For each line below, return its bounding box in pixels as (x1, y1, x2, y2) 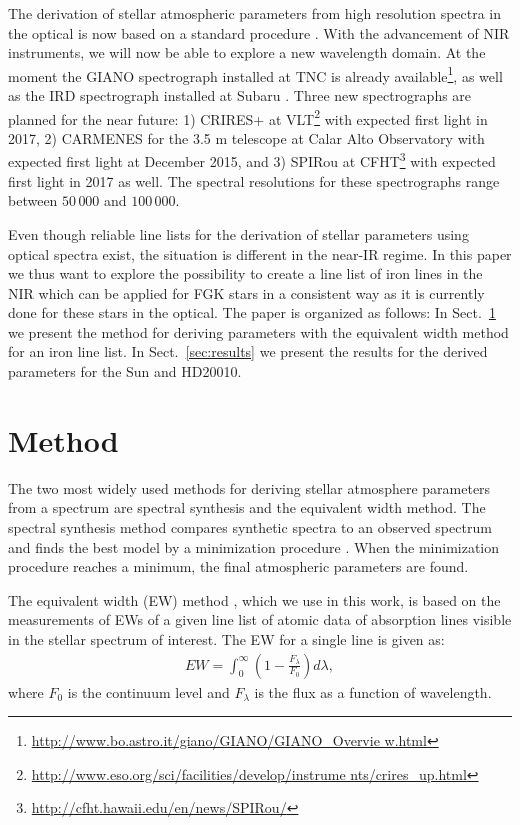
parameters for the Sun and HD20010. (8, 361, 242, 382)
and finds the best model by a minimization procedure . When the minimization (8, 536, 500, 557)
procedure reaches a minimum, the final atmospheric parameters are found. (8, 556, 469, 577)
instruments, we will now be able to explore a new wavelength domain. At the (8, 42, 486, 63)
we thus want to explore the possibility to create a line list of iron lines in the (8, 263, 483, 284)
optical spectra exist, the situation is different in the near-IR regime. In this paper (8, 243, 512, 264)
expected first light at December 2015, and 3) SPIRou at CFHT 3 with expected (8, 148, 496, 172)
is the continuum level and (67, 681, 230, 702)
